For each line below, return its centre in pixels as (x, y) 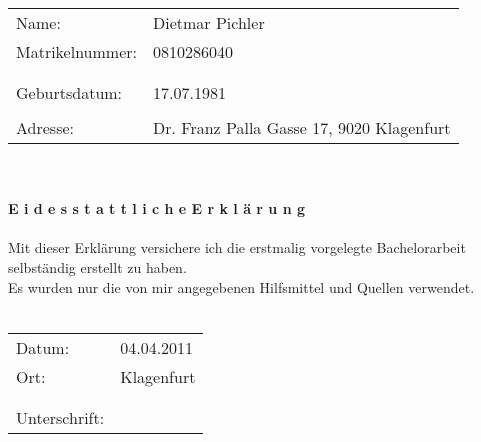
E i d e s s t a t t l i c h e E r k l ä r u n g (157, 208)
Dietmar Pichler (209, 22)
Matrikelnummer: (76, 51)
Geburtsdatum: (69, 92)
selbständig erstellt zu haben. (97, 266)
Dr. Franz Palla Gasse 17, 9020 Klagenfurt (302, 127)
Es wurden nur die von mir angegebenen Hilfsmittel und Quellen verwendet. (241, 286)
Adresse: (45, 127)
